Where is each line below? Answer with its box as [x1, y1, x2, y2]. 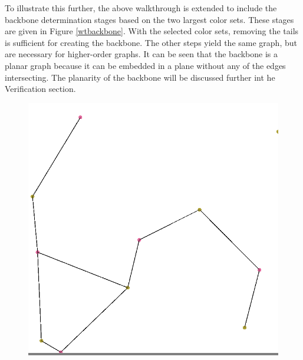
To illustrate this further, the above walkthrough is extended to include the [5, 2, 277, 14]
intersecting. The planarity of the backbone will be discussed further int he [5, 71, 275, 83]
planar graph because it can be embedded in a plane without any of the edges [5, 59, 286, 71]
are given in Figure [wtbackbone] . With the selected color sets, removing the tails [5, 25, 299, 37]
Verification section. [5, 82, 76, 95]
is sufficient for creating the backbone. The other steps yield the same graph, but [5, 36, 297, 48]
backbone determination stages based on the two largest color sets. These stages [5, 13, 294, 25]
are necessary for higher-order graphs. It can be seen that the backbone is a [5, 48, 278, 60]
